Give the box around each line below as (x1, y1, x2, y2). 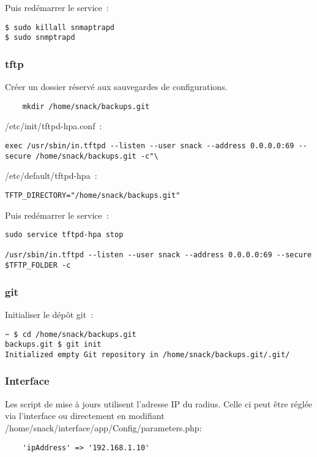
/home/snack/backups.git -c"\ (35, 151, 158, 161)
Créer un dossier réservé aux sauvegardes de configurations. (5, 80, 228, 93)
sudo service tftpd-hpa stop (5, 230, 124, 240)
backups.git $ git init (5, 340, 102, 349)
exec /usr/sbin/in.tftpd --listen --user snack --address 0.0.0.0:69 (5, 141, 294, 150)
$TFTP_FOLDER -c (5, 261, 71, 270)
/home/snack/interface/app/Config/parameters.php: (5, 421, 202, 434)
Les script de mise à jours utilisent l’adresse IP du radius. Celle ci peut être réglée (5, 397, 313, 410)
